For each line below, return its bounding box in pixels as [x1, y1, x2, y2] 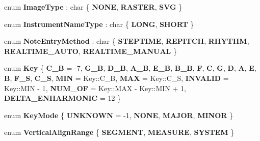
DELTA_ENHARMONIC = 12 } [4, 93, 121, 103]
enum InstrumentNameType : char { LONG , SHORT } [4, 18, 194, 29]
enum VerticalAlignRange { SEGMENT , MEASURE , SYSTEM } [4, 127, 235, 137]
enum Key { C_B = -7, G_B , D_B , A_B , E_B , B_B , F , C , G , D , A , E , [4, 63, 256, 73]
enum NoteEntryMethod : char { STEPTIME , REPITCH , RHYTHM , [4, 36, 249, 46]
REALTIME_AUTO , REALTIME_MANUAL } [4, 45, 177, 56]
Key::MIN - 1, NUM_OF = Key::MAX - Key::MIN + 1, [4, 82, 187, 93]
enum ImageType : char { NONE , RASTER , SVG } [4, 2, 183, 12]
